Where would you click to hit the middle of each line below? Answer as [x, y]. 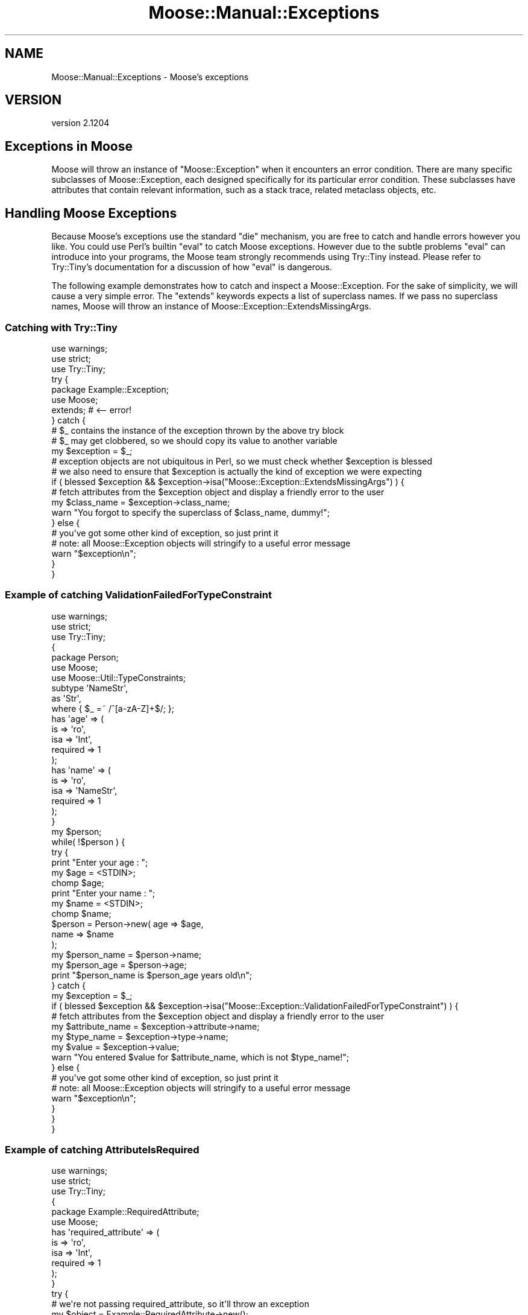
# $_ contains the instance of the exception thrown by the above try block [198, 430]
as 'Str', [66, 698]
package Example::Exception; [110, 389]
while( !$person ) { [88, 841]
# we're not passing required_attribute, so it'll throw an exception [180, 1304]
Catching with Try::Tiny [61, 327]
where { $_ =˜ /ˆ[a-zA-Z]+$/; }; [113, 708]
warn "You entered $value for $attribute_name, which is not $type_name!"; [200, 1057]
